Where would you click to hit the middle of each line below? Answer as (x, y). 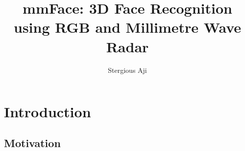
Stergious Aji (127, 70)
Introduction (48, 112)
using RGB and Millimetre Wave (127, 27)
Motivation (32, 142)
